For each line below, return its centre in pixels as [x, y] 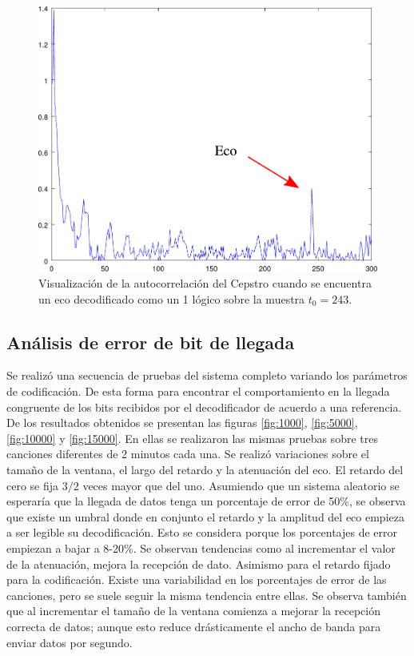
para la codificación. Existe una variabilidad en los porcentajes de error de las [197, 580]
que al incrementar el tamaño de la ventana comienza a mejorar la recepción [193, 611]
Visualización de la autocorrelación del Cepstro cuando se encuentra [205, 283]
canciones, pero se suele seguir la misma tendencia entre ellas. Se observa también [207, 595]
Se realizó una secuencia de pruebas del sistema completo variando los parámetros [207, 375]
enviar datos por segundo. [70, 642]
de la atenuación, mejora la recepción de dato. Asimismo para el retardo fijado [199, 563]
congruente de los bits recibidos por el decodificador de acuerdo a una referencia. [204, 406]
